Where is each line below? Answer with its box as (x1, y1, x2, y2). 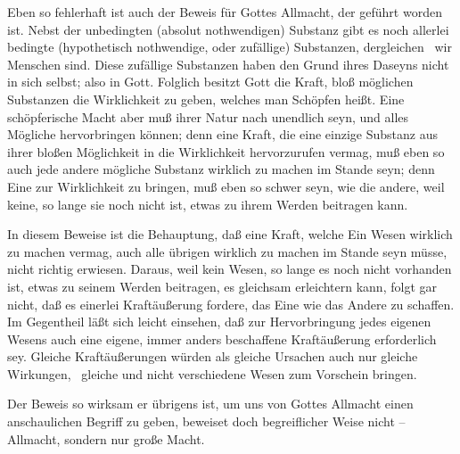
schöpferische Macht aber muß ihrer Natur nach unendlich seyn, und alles (7, 107, 409, 126)
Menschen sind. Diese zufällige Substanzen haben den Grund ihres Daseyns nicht (7, 54, 449, 73)
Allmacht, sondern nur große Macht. (7, 429, 205, 448)
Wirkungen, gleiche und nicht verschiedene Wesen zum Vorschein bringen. (7, 364, 417, 383)
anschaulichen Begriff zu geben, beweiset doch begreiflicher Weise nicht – (7, 412, 406, 431)
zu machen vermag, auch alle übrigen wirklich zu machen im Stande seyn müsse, (7, 242, 448, 260)
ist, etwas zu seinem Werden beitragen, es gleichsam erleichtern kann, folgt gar (7, 277, 437, 295)
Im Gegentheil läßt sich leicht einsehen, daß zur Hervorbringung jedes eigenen (7, 312, 431, 331)
